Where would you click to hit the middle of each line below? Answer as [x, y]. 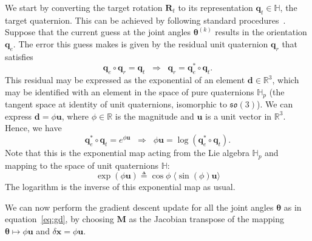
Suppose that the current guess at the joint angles [98, 32]
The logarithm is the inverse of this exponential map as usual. [120, 187]
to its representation [215, 7]
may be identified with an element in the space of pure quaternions [130, 91]
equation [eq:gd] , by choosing [59, 219]
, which [286, 80]
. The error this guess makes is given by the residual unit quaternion [141, 43]
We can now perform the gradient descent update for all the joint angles [139, 207]
